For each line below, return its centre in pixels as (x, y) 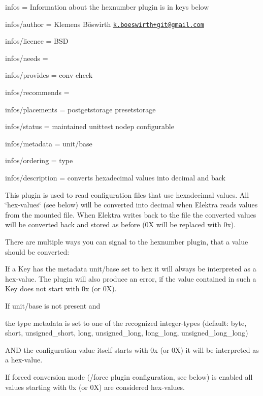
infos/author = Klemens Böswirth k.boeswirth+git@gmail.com (105, 24)
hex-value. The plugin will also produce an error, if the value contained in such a (131, 278)
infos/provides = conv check (49, 75)
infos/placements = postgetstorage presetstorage (80, 109)
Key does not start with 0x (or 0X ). (61, 288)
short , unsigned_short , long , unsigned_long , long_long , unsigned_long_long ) (127, 333)
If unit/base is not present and (53, 305)
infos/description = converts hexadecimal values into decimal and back (115, 177)
